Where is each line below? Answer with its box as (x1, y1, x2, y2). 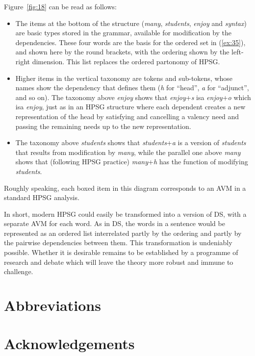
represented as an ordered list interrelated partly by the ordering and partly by (4, 228, 242, 238)
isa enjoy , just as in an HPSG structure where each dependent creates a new (15, 102, 246, 112)
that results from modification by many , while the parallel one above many (15, 147, 241, 157)
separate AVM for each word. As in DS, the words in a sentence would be (4, 218, 225, 229)
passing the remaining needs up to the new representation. (15, 121, 191, 131)
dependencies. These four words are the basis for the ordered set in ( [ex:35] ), (15, 37, 246, 47)
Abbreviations (4, 295, 101, 315)
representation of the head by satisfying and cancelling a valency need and (15, 111, 239, 121)
